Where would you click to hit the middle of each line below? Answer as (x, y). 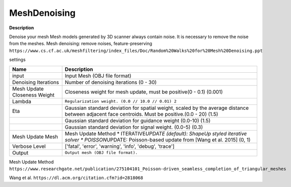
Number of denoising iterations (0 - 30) (111, 82)
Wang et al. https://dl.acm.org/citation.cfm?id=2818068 (76, 178)
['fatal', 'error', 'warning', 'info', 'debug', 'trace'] (119, 146)
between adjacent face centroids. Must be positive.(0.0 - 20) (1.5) (141, 114)
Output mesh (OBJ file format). (101, 153)
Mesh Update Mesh (35, 137)
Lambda (22, 101)
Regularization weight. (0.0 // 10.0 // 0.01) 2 (121, 101)
